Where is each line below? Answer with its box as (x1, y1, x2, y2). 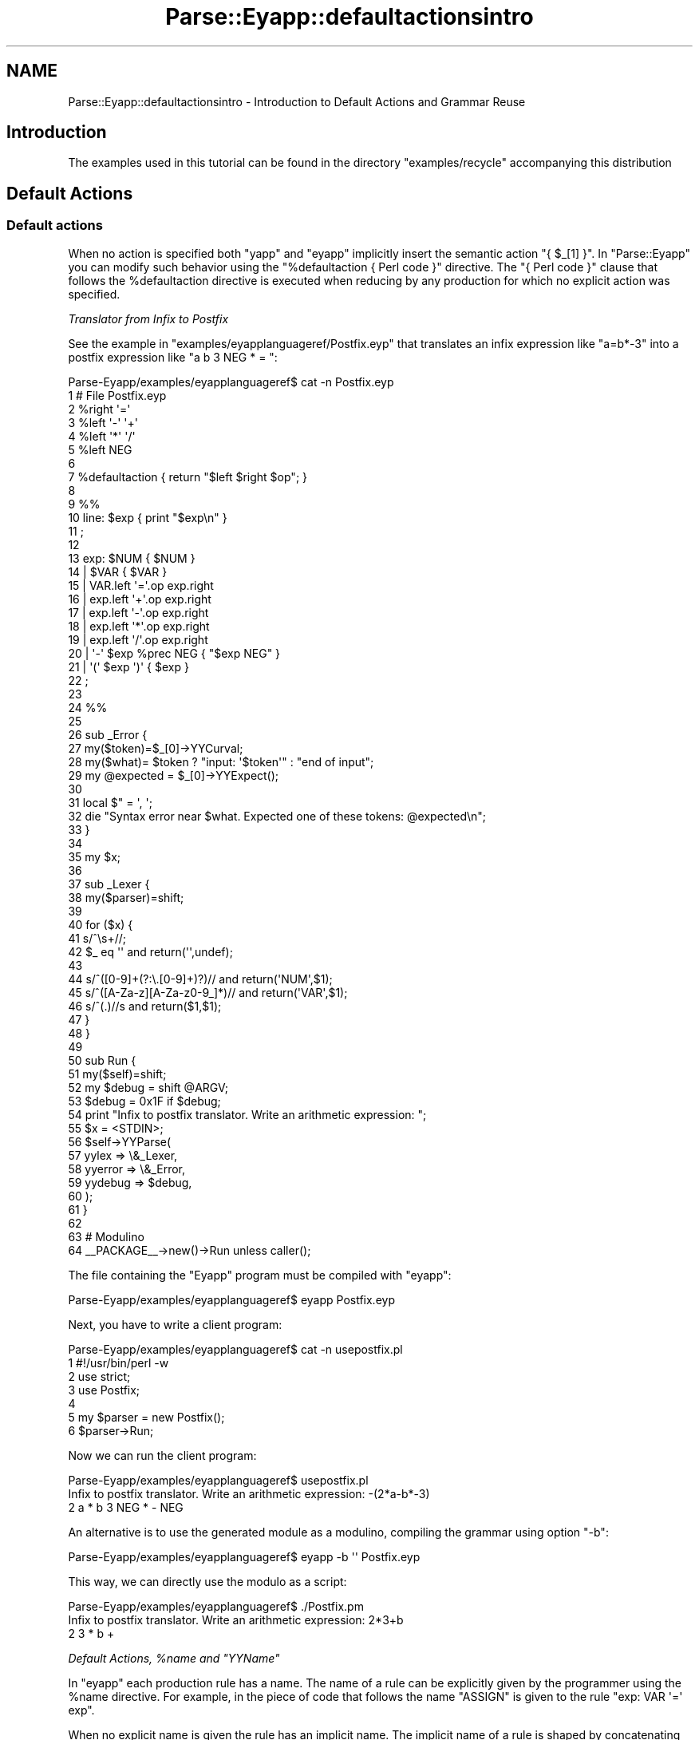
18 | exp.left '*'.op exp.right (68, 619, 210, 633)
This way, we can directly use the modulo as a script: (68, 1574, 347, 1588)
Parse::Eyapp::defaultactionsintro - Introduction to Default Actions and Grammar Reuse (68, 94, 526, 109)
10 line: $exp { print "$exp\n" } (68, 510, 227, 524)
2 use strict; (68, 1369, 131, 1383)
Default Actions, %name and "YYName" (68, 1651, 280, 1665)
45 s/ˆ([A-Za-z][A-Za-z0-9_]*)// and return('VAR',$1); (68, 985, 348, 999)
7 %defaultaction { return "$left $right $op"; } (68, 469, 308, 484)
